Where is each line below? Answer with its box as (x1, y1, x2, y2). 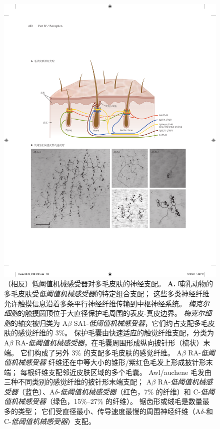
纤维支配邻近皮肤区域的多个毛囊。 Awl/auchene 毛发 (34, 366, 204, 377)
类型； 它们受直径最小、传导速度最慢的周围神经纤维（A (17, 406, 201, 416)
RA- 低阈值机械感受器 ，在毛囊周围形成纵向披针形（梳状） (15, 337, 203, 347)
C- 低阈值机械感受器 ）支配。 (4, 415, 95, 426)
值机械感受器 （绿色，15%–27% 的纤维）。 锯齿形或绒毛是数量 (4, 396, 202, 406)
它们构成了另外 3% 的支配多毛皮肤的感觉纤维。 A (20, 347, 182, 357)
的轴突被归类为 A (11, 317, 68, 328)
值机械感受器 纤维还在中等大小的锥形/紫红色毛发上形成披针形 (4, 357, 206, 367)
